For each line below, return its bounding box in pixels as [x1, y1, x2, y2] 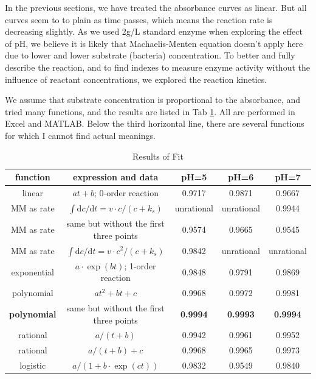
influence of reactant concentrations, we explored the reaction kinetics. [5, 73, 267, 85]
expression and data [73, 171, 159, 183]
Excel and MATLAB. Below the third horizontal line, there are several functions [5, 117, 304, 130]
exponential [11, 265, 54, 278]
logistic [19, 359, 46, 372]
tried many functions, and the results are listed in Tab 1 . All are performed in [5, 105, 295, 118]
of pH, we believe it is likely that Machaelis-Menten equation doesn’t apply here [5, 37, 303, 49]
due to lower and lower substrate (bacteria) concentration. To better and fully [5, 49, 295, 62]
